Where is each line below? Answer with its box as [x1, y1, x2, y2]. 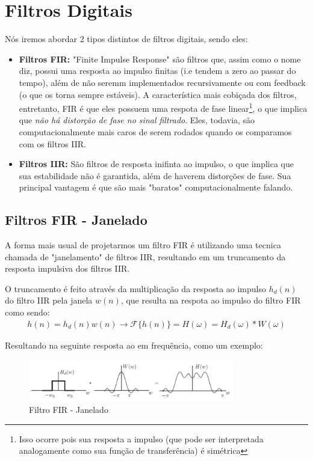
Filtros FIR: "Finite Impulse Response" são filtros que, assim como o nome [19, 52, 301, 65]
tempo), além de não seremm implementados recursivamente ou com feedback [19, 76, 306, 88]
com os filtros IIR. [19, 137, 86, 150]
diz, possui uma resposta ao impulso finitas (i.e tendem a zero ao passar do [19, 64, 296, 77]
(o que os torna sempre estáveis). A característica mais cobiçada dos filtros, [19, 88, 297, 100]
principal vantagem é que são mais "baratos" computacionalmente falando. [19, 181, 293, 194]
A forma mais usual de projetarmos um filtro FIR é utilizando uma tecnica [5, 239, 281, 251]
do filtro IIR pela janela [5, 294, 93, 307]
